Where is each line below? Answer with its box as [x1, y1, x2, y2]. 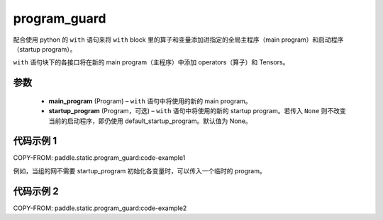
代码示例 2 [13, 185, 60, 197]
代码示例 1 [13, 135, 57, 147]
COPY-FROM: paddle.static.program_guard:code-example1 [13, 154, 186, 162]
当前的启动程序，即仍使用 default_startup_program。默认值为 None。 [48, 117, 252, 125]
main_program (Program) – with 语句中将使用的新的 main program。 [48, 96, 252, 105]
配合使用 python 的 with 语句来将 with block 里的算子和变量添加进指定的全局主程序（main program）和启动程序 [13, 35, 344, 44]
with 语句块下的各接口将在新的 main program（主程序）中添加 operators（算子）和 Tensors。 [13, 58, 289, 66]
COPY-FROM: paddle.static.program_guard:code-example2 [13, 204, 187, 212]
